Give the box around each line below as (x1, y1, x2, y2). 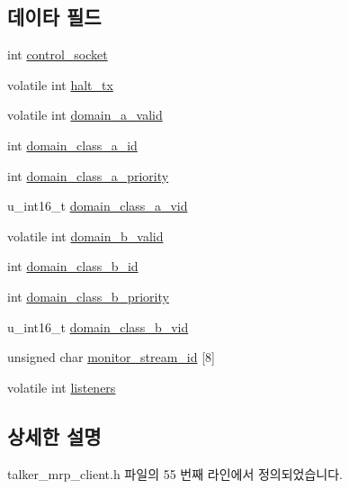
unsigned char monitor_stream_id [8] (7, 348, 215, 367)
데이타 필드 (7, 3, 102, 31)
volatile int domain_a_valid (7, 105, 163, 124)
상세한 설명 (7, 421, 102, 449)
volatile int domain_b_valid (7, 226, 164, 245)
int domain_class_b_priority (7, 286, 169, 305)
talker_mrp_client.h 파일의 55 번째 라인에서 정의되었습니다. (7, 464, 343, 483)
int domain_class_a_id (7, 135, 138, 154)
